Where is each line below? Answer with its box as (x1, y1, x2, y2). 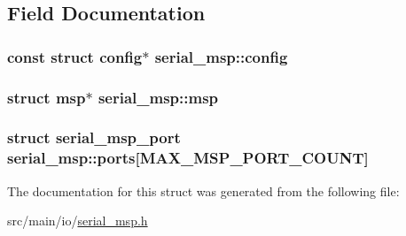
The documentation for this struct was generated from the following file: (7, 181, 400, 200)
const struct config (7, 45, 143, 67)
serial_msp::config (154, 45, 288, 67)
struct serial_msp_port (7, 126, 181, 148)
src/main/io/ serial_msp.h (7, 211, 148, 230)
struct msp (7, 86, 86, 108)
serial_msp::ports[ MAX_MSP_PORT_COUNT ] (7, 147, 369, 169)
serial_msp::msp (98, 86, 219, 108)
